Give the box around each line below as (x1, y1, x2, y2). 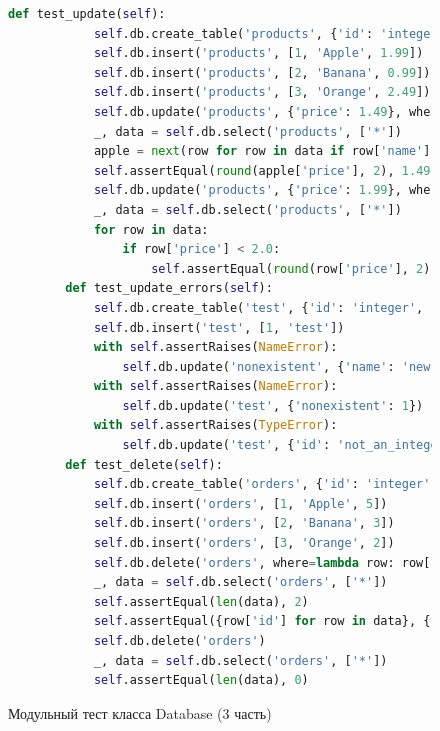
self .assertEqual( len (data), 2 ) (93, 594, 309, 609)
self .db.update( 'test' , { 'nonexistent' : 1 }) (122, 398, 424, 413)
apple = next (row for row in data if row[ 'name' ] (93, 144, 431, 159)
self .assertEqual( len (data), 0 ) (93, 673, 309, 688)
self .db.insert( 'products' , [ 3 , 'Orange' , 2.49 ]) (93, 85, 431, 100)
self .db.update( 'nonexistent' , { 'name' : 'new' (122, 359, 438, 374)
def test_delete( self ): (65, 457, 223, 472)
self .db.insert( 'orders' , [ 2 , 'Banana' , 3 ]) (93, 516, 395, 531)
